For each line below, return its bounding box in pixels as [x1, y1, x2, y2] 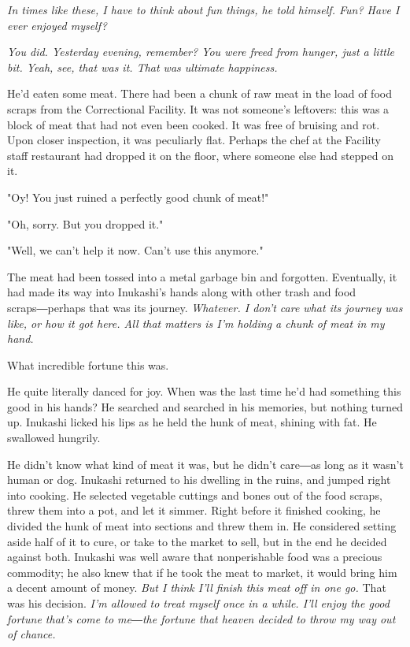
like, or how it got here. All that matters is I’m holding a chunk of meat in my [7, 314, 385, 331]
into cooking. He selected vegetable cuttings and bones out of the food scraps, [7, 486, 382, 503]
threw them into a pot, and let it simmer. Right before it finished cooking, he [7, 502, 381, 519]
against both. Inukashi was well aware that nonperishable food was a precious [7, 548, 382, 565]
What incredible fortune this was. [7, 356, 169, 373]
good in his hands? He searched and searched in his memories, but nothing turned [7, 398, 404, 415]
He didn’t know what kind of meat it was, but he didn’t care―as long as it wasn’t [7, 456, 404, 472]
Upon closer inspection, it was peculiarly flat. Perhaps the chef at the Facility [7, 132, 381, 148]
